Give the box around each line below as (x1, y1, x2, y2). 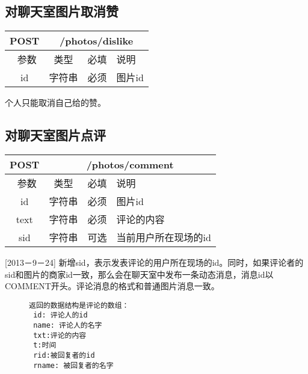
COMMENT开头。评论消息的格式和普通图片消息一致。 (5, 280, 220, 292)
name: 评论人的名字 (33, 321, 102, 330)
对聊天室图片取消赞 (5, 2, 119, 20)
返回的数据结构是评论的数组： (29, 301, 129, 310)
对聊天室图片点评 (5, 126, 106, 144)
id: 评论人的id (33, 311, 88, 320)
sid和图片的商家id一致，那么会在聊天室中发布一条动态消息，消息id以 (5, 268, 274, 280)
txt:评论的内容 (33, 331, 87, 340)
